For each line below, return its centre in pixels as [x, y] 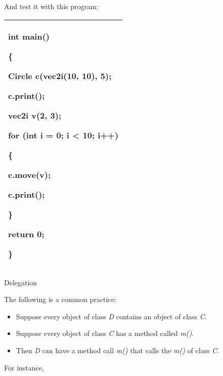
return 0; [26, 234]
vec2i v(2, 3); [35, 115]
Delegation [21, 282]
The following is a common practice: [60, 299]
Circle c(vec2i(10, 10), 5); [60, 76]
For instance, [24, 367]
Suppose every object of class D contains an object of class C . [111, 316]
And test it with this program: [51, 6]
